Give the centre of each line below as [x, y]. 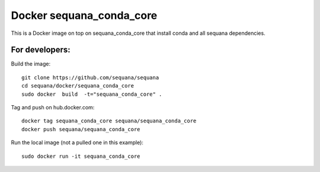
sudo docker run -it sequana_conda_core [81, 156]
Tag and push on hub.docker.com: [53, 108]
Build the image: [31, 64]
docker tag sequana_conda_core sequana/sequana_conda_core [109, 121]
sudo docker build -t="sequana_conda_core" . [92, 94]
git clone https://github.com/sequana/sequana [90, 77]
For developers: [41, 50]
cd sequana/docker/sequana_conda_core [78, 86]
